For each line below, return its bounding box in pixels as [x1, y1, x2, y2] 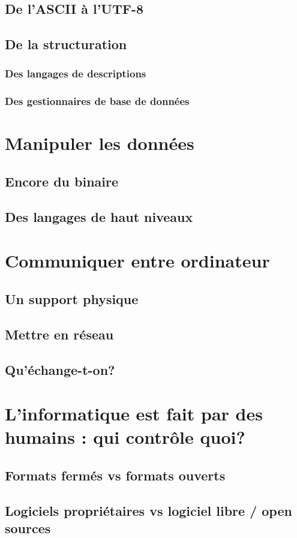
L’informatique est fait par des [5, 401, 263, 426]
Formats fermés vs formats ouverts [5, 465, 226, 484]
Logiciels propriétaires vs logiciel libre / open [5, 501, 292, 519]
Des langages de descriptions [5, 66, 146, 81]
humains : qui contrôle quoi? [5, 425, 245, 449]
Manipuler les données [5, 131, 194, 155]
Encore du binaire [5, 172, 119, 191]
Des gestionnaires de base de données [5, 94, 190, 109]
